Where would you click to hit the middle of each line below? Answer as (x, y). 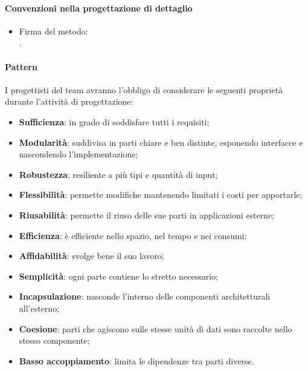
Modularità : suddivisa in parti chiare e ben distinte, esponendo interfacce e (161, 142)
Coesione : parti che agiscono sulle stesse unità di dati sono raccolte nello (156, 328)
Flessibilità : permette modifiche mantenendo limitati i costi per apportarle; (161, 195)
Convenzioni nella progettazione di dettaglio (99, 8)
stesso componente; (54, 340)
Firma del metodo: (53, 31)
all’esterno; (39, 308)
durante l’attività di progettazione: (69, 101)
